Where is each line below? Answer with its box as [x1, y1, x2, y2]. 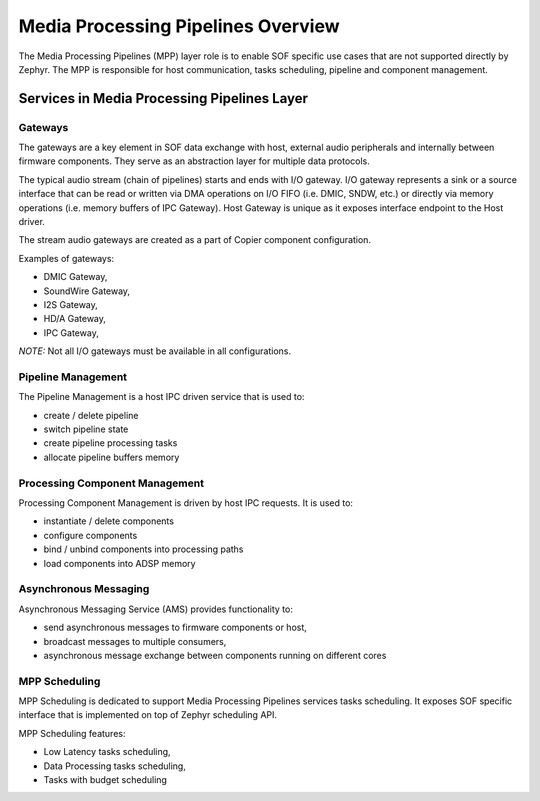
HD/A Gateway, [43, 313, 107, 325]
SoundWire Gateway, [43, 285, 130, 297]
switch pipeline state [43, 423, 129, 435]
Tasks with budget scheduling [43, 773, 167, 785]
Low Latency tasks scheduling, [43, 746, 171, 758]
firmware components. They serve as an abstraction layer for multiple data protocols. [18, 155, 370, 167]
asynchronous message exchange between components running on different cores [43, 649, 387, 661]
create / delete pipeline [43, 409, 139, 421]
